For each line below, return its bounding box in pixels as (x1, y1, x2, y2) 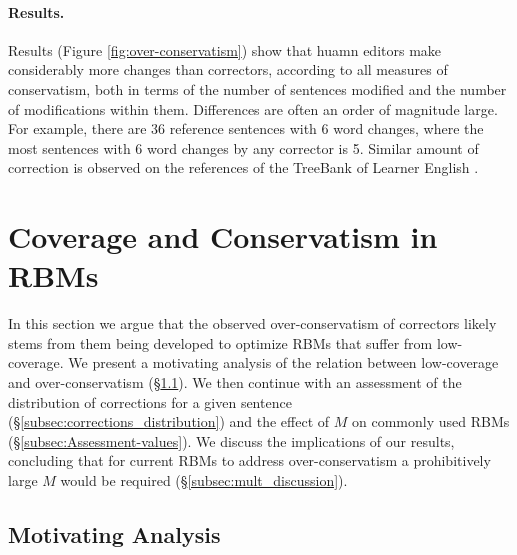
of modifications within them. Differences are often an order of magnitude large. (8, 98, 498, 119)
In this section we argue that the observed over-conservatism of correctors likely (8, 313, 497, 334)
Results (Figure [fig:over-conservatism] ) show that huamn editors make (8, 39, 442, 60)
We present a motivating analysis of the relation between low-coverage (68, 352, 499, 373)
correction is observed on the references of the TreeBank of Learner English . (8, 157, 479, 178)
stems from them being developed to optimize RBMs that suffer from (8, 332, 433, 353)
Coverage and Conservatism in (8, 216, 438, 257)
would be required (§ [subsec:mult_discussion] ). (60, 470, 348, 491)
